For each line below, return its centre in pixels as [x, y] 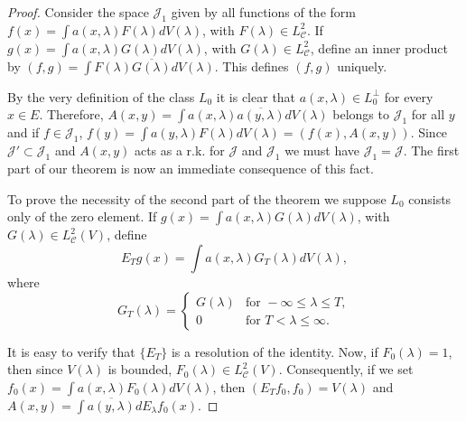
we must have [322, 150]
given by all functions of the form [263, 12]
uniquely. [362, 66]
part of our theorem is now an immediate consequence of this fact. [191, 169]
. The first [431, 150]
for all [428, 114]
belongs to [361, 114]
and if [23, 132]
